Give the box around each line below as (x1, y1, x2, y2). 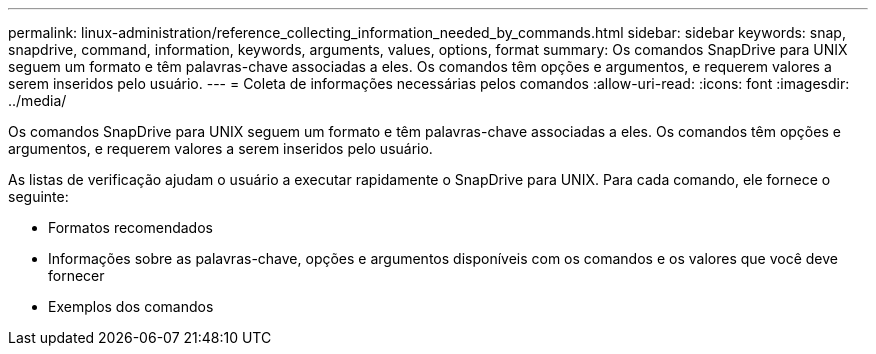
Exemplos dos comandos (48, 298, 214, 315)
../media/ (8, 92, 67, 109)
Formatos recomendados (48, 219, 213, 236)
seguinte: (8, 188, 69, 205)
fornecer (48, 267, 105, 284)
